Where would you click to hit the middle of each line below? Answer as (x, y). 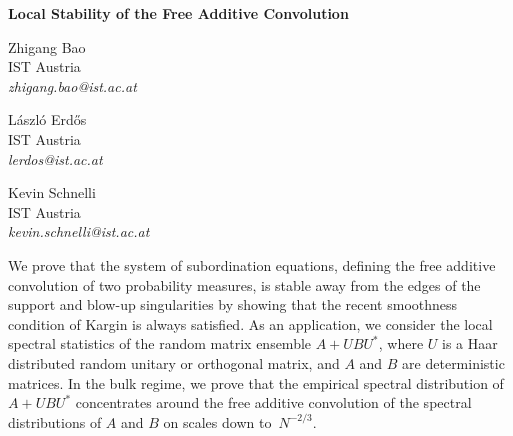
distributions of (55, 421)
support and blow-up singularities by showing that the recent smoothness (233, 304)
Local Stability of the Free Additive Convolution (178, 13)
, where (401, 343)
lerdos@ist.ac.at (55, 158)
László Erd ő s (47, 119)
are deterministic (453, 362)
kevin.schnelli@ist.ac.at (79, 231)
